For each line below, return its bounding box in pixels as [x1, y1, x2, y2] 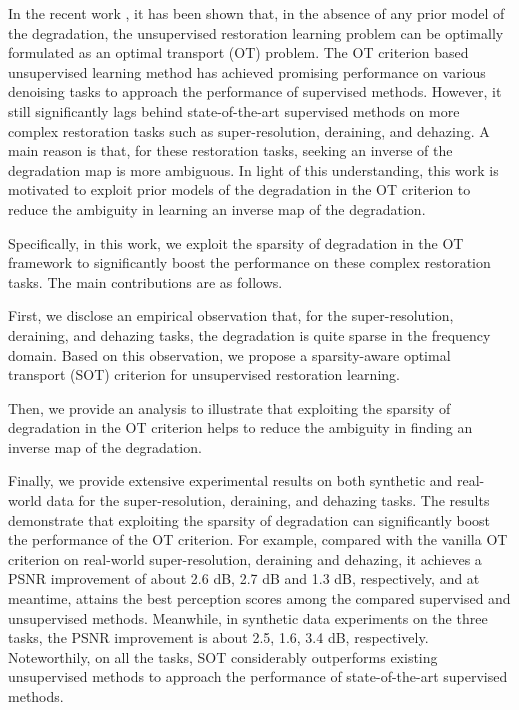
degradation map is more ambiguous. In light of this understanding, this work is [8, 159, 499, 180]
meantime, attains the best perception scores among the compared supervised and [8, 588, 511, 609]
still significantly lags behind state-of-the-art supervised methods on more [8, 100, 460, 121]
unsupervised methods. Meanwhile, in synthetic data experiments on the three [8, 607, 488, 628]
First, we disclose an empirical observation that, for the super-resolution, [8, 305, 454, 326]
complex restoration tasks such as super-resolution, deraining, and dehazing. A [8, 120, 490, 141]
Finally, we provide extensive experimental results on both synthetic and [8, 470, 453, 491]
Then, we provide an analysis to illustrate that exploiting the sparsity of [8, 397, 451, 418]
